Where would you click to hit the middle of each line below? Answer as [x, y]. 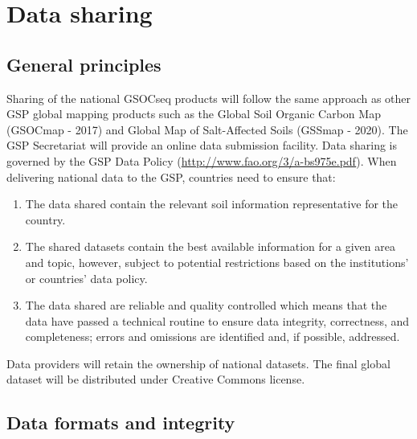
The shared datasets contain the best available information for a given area [210, 246]
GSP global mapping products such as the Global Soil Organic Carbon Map [194, 114]
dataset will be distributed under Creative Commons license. [156, 379]
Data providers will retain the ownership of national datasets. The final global [198, 363]
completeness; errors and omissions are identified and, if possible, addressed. [213, 336]
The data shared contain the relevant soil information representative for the [212, 204]
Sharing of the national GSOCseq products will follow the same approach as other [209, 98]
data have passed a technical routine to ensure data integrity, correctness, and [217, 320]
